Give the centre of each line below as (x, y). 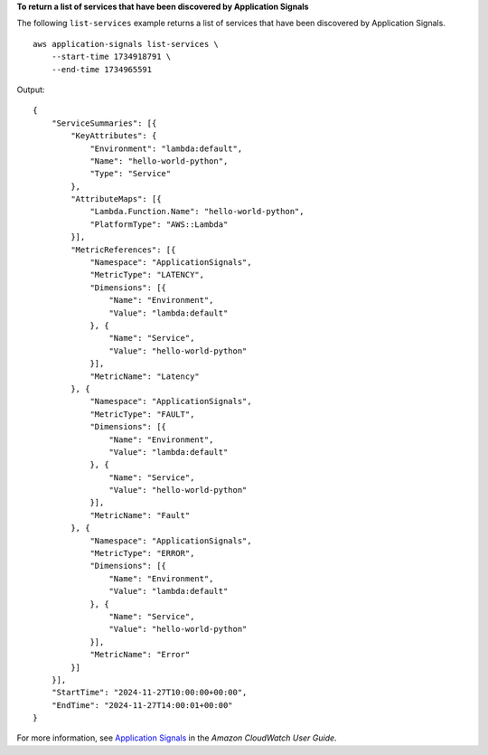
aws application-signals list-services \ (126, 44)
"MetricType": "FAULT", (142, 414)
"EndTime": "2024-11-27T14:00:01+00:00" (142, 705)
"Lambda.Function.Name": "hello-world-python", (197, 212)
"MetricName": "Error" (140, 655)
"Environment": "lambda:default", (166, 148)
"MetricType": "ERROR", (142, 553)
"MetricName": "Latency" (145, 376)
